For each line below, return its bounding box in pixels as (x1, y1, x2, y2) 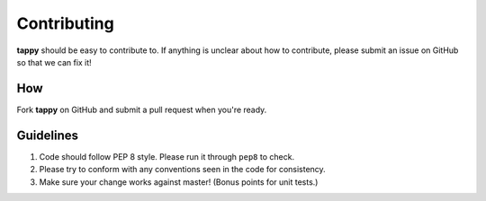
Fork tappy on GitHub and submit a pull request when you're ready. (16, 104, 267, 115)
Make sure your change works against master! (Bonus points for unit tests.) (39, 176, 319, 188)
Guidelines (16, 127, 78, 143)
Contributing (16, 13, 114, 33)
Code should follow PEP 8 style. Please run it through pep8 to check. (39, 151, 295, 162)
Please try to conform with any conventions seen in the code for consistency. (39, 164, 326, 175)
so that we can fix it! (16, 57, 92, 67)
